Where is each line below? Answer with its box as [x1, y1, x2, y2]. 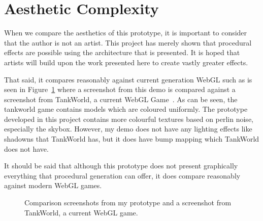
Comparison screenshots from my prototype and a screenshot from [24, 197, 232, 208]
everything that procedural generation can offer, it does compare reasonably [4, 170, 241, 181]
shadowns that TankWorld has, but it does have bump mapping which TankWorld [4, 134, 259, 144]
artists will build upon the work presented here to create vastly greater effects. [4, 57, 248, 67]
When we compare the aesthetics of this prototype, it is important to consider [4, 27, 247, 38]
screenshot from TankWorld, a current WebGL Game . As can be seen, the [4, 94, 238, 104]
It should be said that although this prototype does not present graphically [4, 160, 238, 171]
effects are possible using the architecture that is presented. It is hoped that [4, 47, 240, 58]
